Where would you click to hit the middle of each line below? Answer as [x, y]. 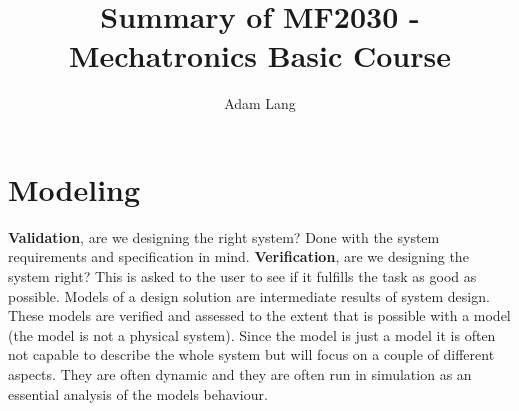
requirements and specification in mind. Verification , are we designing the [238, 256]
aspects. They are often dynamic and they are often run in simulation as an [240, 374]
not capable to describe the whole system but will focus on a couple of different [251, 354]
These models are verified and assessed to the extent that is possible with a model [259, 315]
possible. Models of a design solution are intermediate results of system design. [249, 295]
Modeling [74, 188]
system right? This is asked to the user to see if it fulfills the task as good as [242, 276]
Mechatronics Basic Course [260, 55]
